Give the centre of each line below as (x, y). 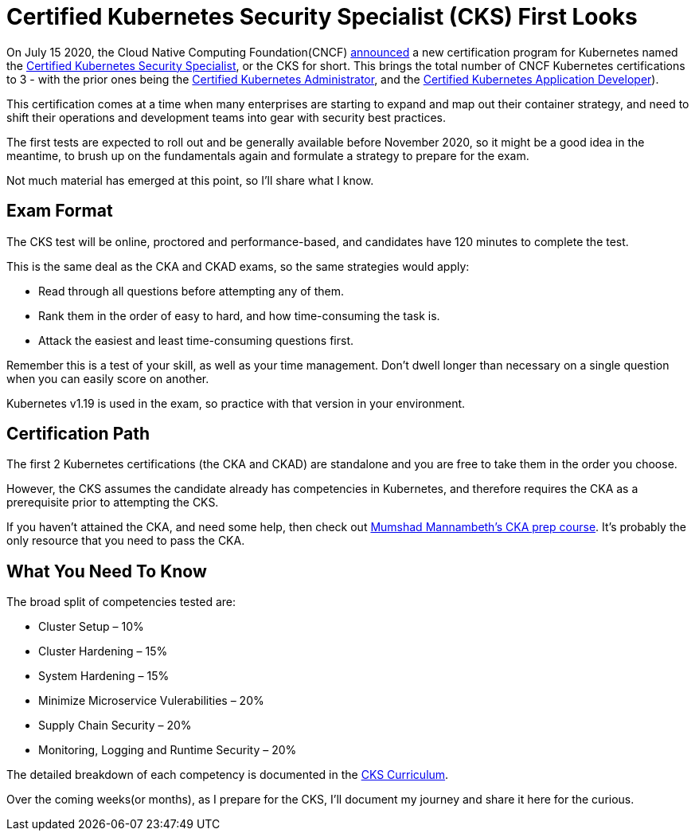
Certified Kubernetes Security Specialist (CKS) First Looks (322, 17)
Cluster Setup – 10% (91, 627)
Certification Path (78, 434)
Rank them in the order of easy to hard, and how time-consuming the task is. (239, 315)
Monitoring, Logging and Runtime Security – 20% (168, 750)
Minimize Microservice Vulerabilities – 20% (151, 701)
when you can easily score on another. (108, 378)
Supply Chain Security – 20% (115, 726)
